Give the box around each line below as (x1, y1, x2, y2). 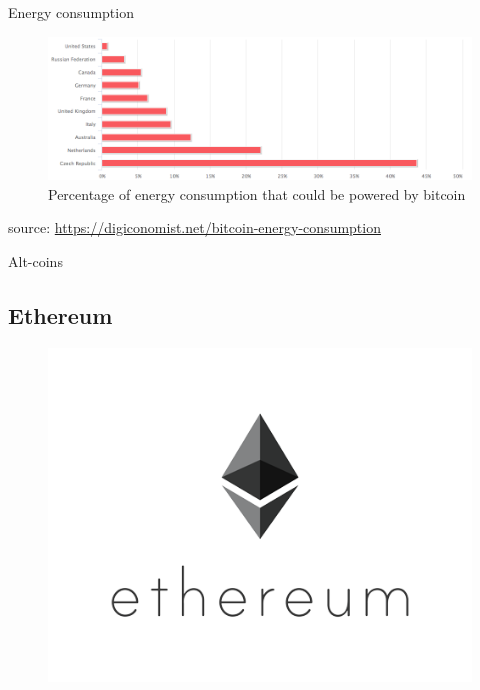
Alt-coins (8, 250, 63, 271)
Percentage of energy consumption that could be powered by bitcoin (48, 183, 466, 204)
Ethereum (8, 299, 113, 330)
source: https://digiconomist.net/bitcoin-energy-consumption (8, 217, 381, 238)
